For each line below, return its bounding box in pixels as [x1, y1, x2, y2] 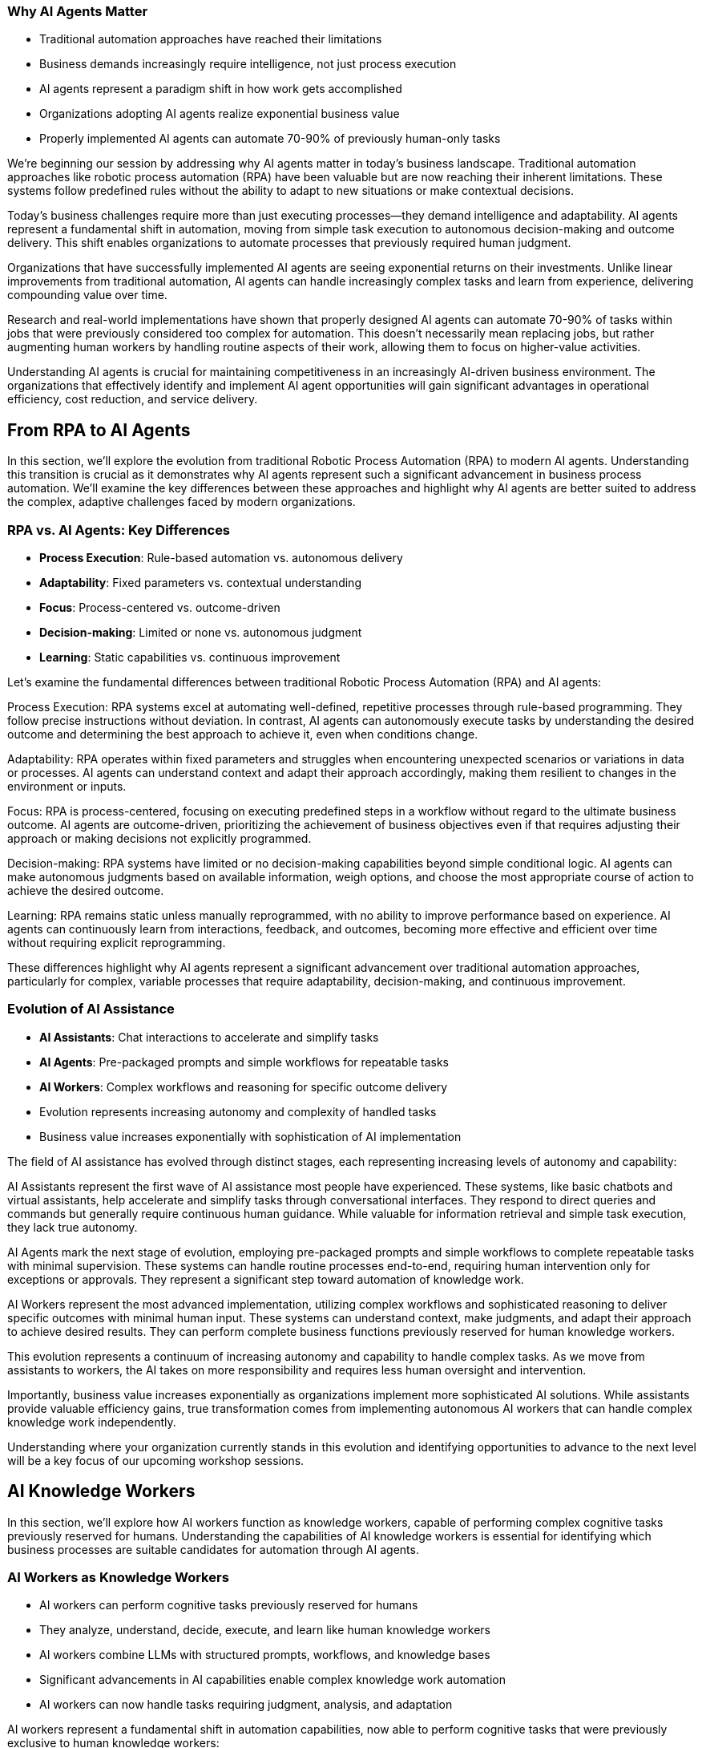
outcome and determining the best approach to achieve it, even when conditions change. [7, 726, 478, 741]
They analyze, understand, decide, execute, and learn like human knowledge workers [39, 1623, 490, 1637]
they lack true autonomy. [7, 1220, 138, 1234]
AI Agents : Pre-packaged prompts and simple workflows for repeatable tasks [39, 1054, 450, 1069]
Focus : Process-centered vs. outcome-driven [39, 600, 280, 614]
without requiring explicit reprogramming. [7, 935, 226, 949]
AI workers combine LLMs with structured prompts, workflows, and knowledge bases [39, 1648, 490, 1662]
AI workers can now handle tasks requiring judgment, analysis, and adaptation [39, 1697, 453, 1712]
